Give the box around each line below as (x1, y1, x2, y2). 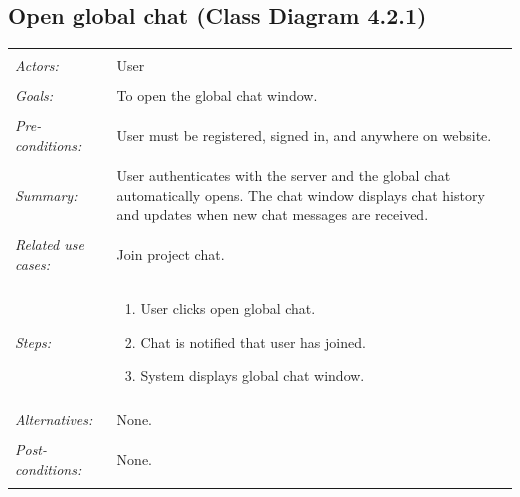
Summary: (15, 184, 78, 205)
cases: (15, 253, 51, 274)
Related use (15, 234, 84, 255)
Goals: (15, 85, 54, 106)
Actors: (15, 55, 59, 76)
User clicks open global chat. (140, 298, 316, 319)
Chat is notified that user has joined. (140, 331, 366, 352)
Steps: (15, 331, 52, 352)
